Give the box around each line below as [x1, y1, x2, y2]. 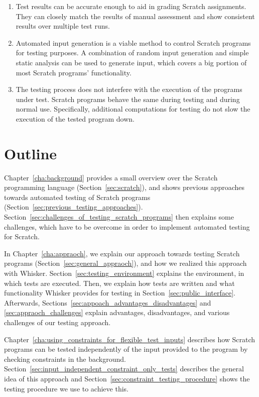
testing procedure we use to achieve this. [4, 383, 128, 393]
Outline [4, 143, 57, 163]
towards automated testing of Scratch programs [4, 191, 151, 202]
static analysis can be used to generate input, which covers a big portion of [16, 57, 247, 67]
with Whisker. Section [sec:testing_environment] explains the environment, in [4, 268, 244, 278]
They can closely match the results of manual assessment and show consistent [16, 11, 255, 21]
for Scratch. [4, 231, 40, 242]
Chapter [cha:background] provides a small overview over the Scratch [4, 172, 218, 182]
